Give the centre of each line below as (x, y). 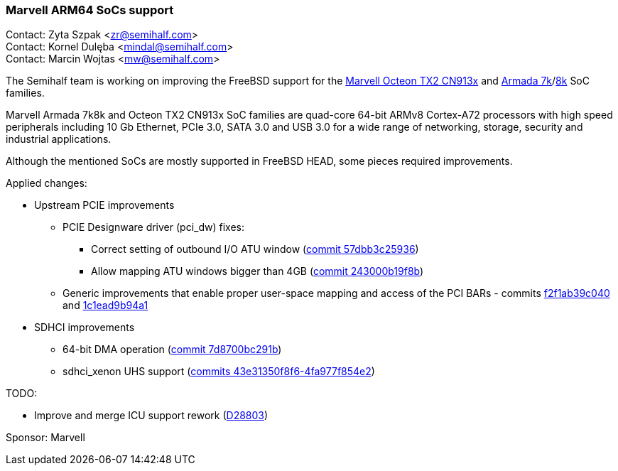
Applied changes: (47, 183)
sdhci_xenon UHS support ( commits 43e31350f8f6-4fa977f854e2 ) (219, 372)
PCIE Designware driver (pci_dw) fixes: (153, 227)
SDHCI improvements (85, 327)
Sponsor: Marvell (45, 438)
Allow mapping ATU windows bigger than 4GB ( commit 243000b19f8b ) (257, 271)
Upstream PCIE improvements (104, 205)
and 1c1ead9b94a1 (105, 305)
